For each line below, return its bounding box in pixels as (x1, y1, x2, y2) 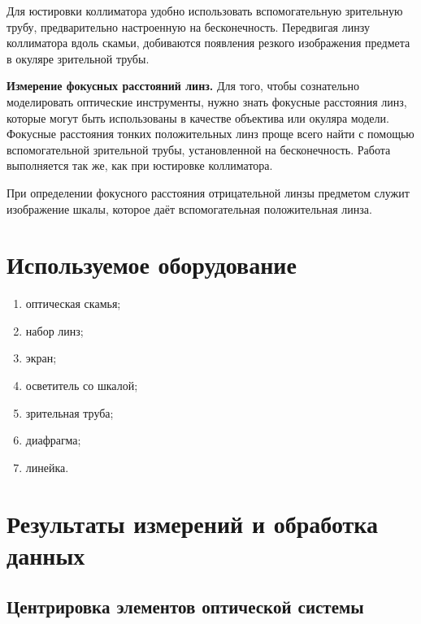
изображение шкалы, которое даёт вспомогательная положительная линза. (7, 200, 372, 217)
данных (7, 538, 85, 571)
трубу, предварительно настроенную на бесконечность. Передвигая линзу (7, 18, 370, 35)
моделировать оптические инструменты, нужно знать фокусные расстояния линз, (7, 93, 407, 110)
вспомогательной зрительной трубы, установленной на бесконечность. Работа (7, 141, 391, 158)
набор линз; (25, 322, 84, 339)
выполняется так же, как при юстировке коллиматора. (7, 157, 273, 174)
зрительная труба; (25, 404, 114, 421)
